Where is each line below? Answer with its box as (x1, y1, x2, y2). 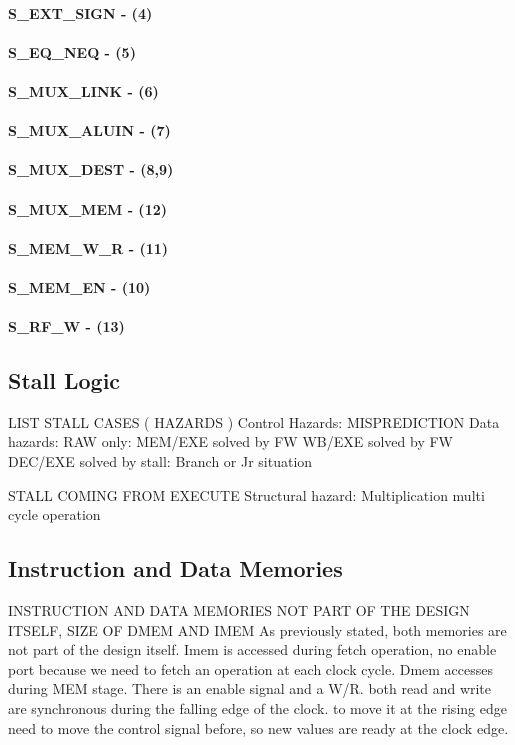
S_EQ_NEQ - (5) (8, 41, 136, 62)
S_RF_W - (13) (8, 316, 125, 337)
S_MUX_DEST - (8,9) (8, 159, 174, 180)
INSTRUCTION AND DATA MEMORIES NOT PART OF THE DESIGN (8, 600, 470, 621)
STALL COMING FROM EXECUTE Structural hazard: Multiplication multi (8, 484, 485, 505)
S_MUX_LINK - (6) (8, 80, 159, 101)
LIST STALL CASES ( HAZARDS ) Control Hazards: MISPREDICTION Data (8, 411, 500, 432)
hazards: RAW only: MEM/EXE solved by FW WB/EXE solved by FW (8, 431, 454, 452)
